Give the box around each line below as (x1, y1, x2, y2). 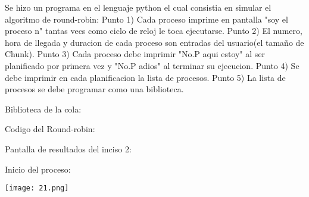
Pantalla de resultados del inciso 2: (5, 142, 132, 155)
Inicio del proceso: (5, 162, 71, 175)
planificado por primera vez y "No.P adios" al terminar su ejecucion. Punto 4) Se (5, 59, 299, 71)
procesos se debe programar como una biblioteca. (5, 83, 184, 95)
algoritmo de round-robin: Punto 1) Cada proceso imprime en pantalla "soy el (5, 12, 288, 25)
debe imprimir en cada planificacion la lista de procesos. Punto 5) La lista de (5, 71, 286, 83)
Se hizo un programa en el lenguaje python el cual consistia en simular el (5, 1, 271, 13)
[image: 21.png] (5, 184, 69, 193)
